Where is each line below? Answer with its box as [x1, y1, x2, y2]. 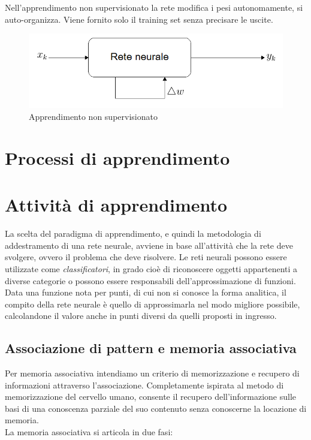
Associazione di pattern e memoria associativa [5, 339, 297, 357]
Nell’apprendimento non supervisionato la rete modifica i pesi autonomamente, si [5, 1, 303, 13]
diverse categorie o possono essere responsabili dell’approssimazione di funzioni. [5, 274, 296, 287]
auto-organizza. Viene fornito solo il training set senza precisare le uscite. [5, 13, 273, 25]
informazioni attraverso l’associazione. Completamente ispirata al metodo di [5, 378, 284, 391]
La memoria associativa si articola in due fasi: [5, 426, 173, 438]
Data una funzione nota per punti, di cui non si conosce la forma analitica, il [5, 286, 286, 299]
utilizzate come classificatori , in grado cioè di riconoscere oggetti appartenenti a [5, 262, 298, 275]
